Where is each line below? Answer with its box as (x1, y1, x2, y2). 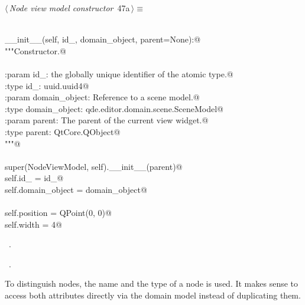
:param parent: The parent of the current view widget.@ (5, 114, 209, 126)
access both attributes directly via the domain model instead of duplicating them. (5, 289, 301, 301)
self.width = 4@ (5, 218, 62, 230)
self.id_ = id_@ (5, 172, 64, 184)
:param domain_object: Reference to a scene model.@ (5, 91, 200, 103)
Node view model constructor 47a (9, 2, 130, 14)
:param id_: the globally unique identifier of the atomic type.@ (5, 67, 233, 80)
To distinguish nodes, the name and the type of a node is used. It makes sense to (5, 277, 298, 290)
